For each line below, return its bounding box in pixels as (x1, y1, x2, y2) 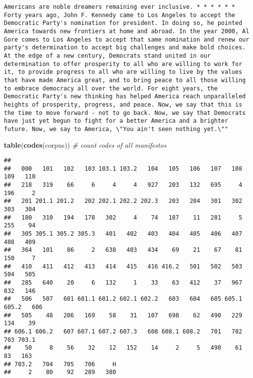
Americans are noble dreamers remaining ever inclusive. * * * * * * (4, 3, 235, 10)
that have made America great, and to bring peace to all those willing (4, 76, 246, 84)
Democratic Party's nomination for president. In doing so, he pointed (4, 20, 242, 27)
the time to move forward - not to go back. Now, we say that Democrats (4, 109, 246, 116)
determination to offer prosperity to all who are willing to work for (4, 60, 242, 67)
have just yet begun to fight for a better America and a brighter (4, 117, 229, 125)
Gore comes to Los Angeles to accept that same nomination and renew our (4, 36, 250, 43)
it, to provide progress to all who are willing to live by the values (4, 68, 242, 76)
